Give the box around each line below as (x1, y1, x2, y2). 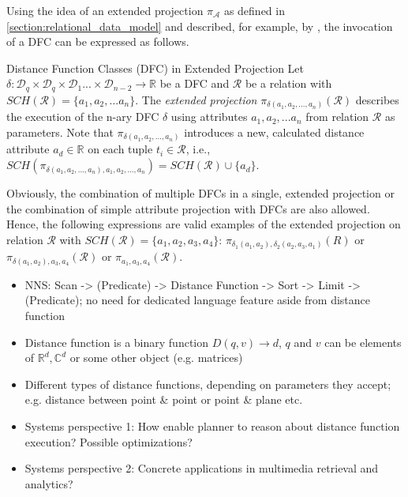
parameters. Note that (6, 123, 114, 140)
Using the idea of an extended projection (6, 2, 204, 18)
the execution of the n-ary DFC (6, 108, 159, 125)
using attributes (170, 108, 248, 125)
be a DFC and (159, 75, 230, 92)
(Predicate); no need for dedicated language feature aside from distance (24, 292, 371, 308)
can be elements (324, 333, 402, 350)
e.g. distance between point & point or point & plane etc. (24, 391, 303, 408)
